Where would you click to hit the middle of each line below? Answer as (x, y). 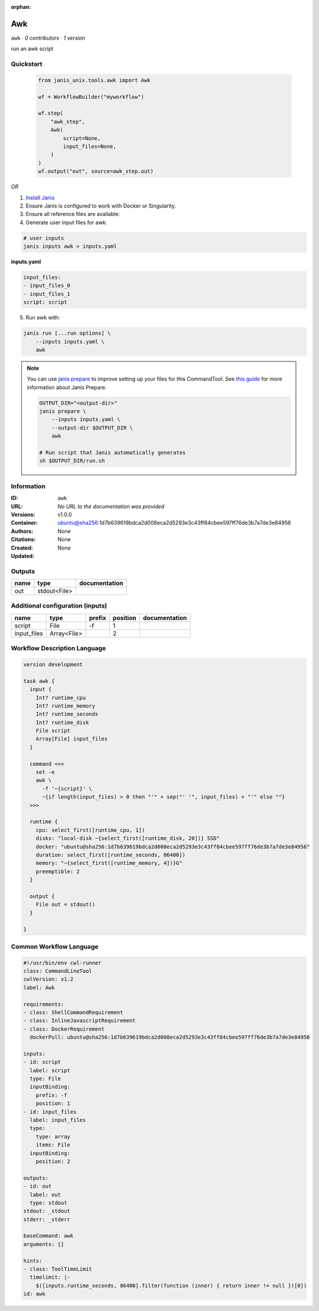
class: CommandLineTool (58, 971)
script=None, (82, 138)
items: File (53, 1145)
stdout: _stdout (47, 1211)
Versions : (23, 514)
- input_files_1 (47, 294)
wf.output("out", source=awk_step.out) (96, 171)
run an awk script (32, 49)
